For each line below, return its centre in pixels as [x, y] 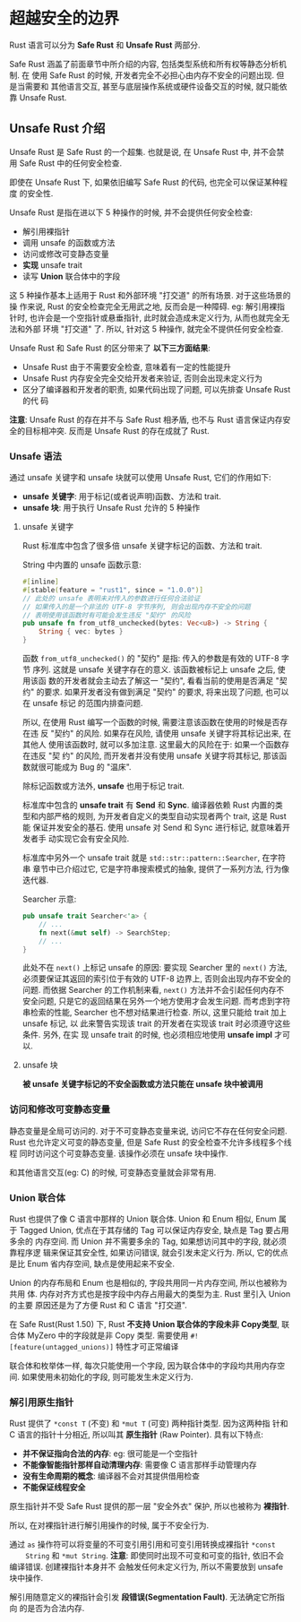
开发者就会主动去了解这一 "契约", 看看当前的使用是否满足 [169, 681]
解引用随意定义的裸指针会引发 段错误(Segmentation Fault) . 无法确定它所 [143, 1597]
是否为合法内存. [56, 1609]
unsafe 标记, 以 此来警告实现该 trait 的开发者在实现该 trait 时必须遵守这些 [156, 1023]
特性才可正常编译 [147, 1347]
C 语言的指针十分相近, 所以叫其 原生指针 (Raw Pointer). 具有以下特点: [137, 1435]
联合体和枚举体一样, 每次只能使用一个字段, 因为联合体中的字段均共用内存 [143, 1366]
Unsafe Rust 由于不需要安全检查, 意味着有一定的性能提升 [126, 367]
